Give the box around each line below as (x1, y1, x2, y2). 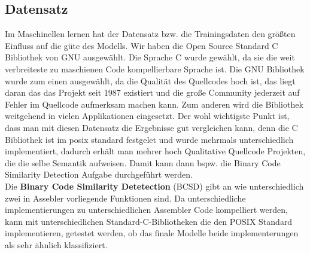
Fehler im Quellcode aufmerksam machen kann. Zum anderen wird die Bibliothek (5, 97, 303, 110)
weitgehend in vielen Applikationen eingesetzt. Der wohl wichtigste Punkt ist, (5, 109, 290, 122)
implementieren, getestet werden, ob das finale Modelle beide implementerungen (5, 227, 299, 239)
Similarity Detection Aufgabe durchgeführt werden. (5, 168, 193, 181)
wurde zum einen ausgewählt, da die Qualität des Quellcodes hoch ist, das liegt (5, 74, 296, 87)
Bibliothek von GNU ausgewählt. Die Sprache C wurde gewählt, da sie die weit (5, 51, 295, 63)
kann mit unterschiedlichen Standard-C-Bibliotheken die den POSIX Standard (5, 215, 293, 227)
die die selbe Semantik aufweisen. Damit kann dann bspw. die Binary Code (5, 156, 281, 169)
